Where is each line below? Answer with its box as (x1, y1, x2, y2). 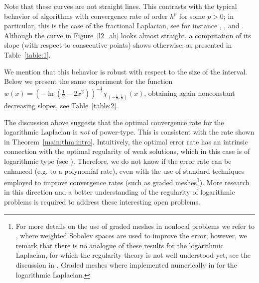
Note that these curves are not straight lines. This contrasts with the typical (4, 1, 237, 11)
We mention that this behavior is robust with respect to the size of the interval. (4, 66, 248, 76)
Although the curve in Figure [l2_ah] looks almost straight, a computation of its (4, 30, 251, 40)
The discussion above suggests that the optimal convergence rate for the (4, 117, 224, 127)
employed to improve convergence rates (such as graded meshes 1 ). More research (4, 176, 250, 187)
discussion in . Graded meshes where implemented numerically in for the (15, 259, 237, 270)
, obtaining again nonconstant (144, 88, 235, 98)
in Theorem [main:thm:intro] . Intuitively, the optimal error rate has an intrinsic (4, 136, 248, 146)
